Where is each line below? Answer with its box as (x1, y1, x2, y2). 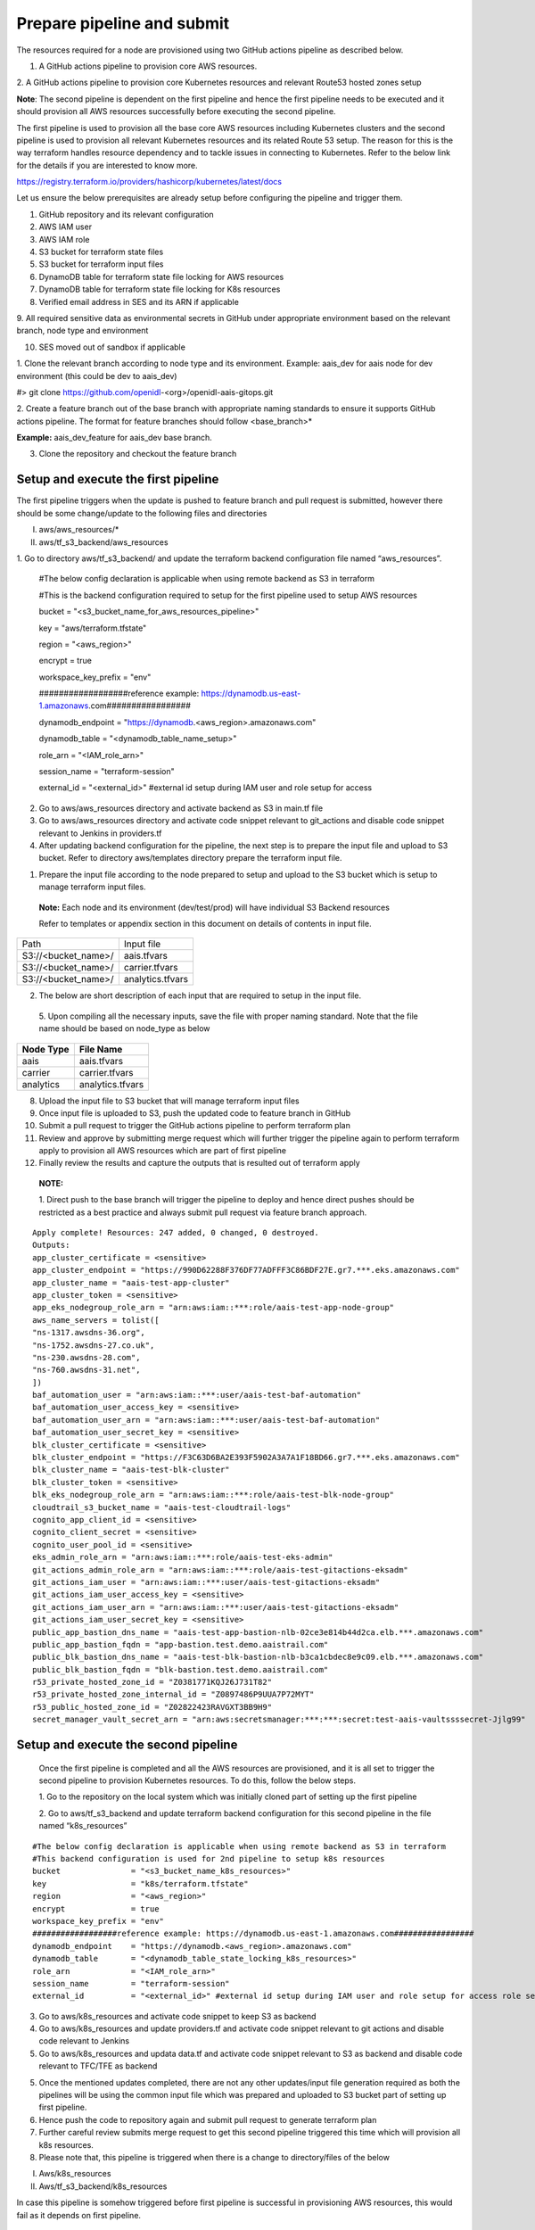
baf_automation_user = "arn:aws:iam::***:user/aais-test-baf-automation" (32, 1390, 362, 1400)
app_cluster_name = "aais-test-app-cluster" (32, 1277, 231, 1288)
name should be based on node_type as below (38, 1023, 210, 1034)
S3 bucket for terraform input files (38, 259, 164, 269)
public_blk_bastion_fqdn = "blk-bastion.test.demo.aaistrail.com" (32, 1664, 329, 1674)
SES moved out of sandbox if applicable (38, 342, 186, 352)
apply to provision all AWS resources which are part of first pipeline (38, 1145, 287, 1156)
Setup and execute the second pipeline (16, 1738, 238, 1753)
